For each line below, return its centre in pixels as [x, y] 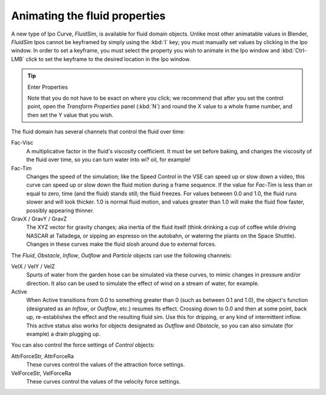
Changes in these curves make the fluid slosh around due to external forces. [121, 244]
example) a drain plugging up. [63, 334]
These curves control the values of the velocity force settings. [104, 381]
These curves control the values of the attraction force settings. [106, 365]
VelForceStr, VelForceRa [41, 373]
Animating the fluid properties [88, 16]
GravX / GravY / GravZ [39, 219]
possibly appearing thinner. [60, 210]
